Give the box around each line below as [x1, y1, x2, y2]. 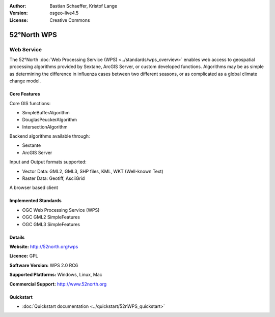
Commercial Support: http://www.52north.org [9, 281, 107, 287]
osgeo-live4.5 [49, 10, 79, 16]
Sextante [22, 142, 41, 148]
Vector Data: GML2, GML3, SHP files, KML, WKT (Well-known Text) [22, 168, 164, 174]
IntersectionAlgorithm [22, 123, 68, 130]
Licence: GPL [9, 253, 38, 259]
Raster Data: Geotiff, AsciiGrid [22, 175, 85, 181]
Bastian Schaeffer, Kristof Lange [49, 3, 118, 9]
